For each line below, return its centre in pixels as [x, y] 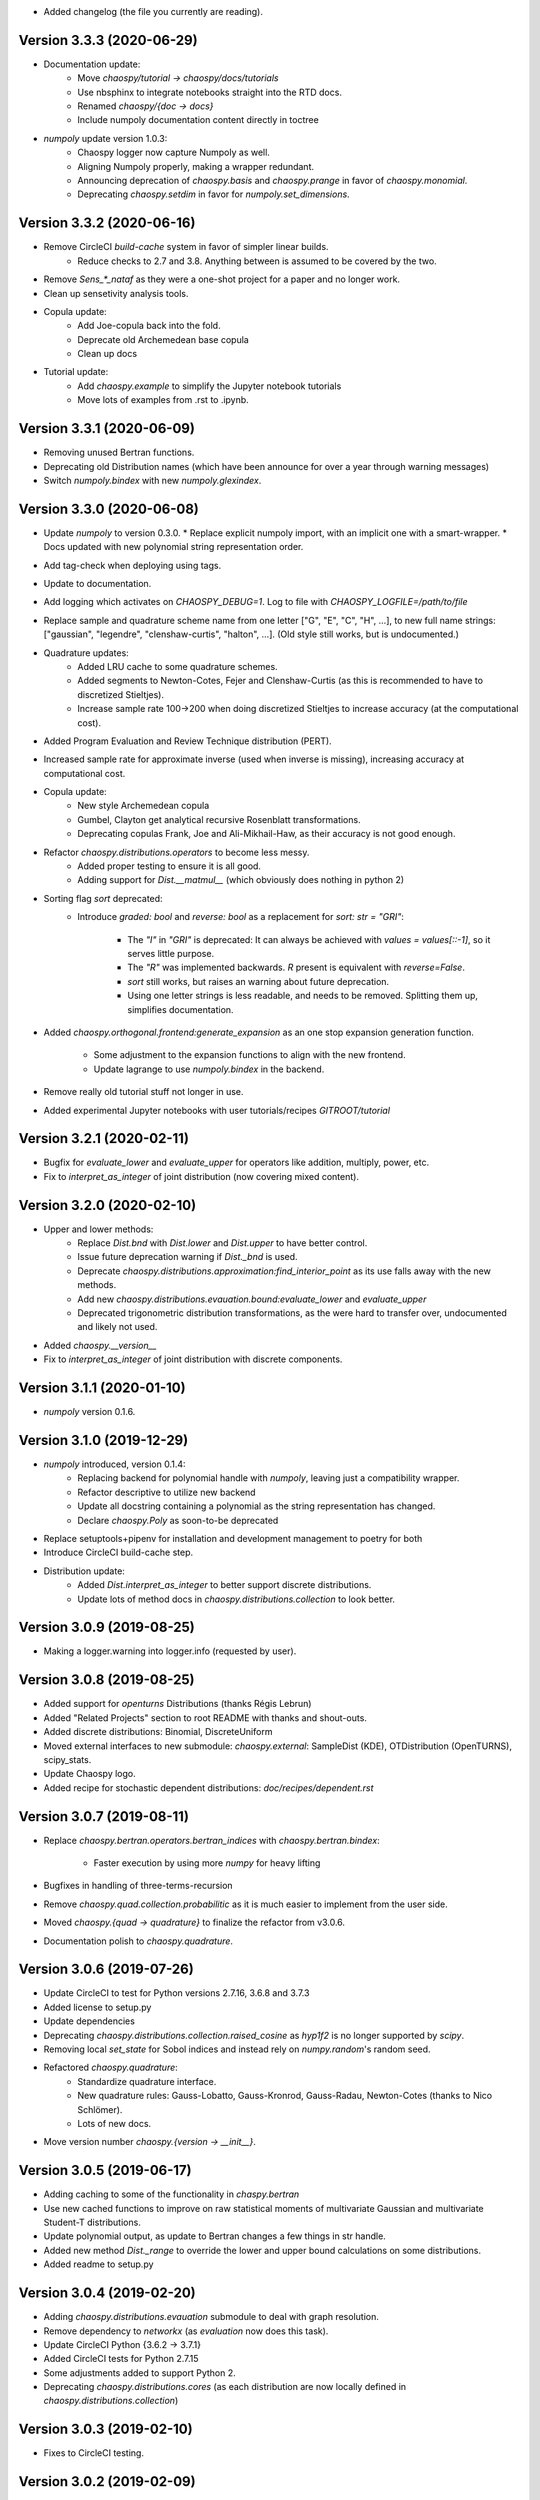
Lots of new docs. [114, 2123]
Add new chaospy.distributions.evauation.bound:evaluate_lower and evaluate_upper [252, 1299]
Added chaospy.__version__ [100, 1345]
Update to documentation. [97, 583]
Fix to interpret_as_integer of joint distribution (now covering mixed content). [201, 1176]
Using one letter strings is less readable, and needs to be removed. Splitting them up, [303, 996]
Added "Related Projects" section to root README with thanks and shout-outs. [205, 1717]
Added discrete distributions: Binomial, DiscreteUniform [158, 1732]
